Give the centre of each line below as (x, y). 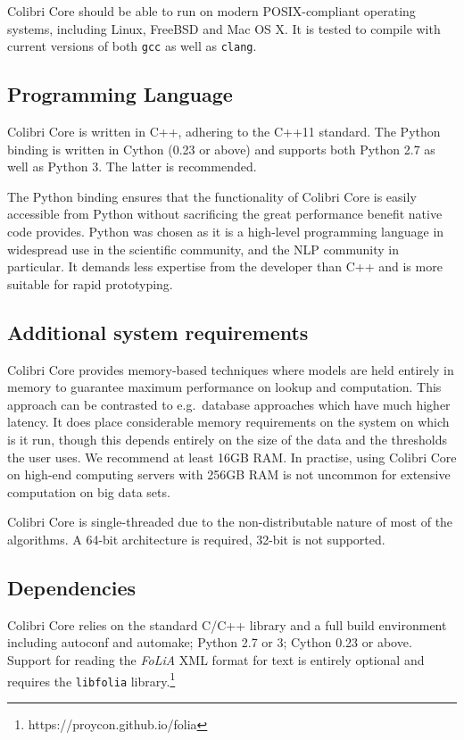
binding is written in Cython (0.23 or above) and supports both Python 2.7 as (221, 149)
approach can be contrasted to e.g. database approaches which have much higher (229, 404)
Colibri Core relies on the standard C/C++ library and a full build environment (227, 624)
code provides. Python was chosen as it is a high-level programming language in (226, 232)
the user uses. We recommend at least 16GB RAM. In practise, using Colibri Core (232, 457)
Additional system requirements (158, 332)
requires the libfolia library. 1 (91, 679)
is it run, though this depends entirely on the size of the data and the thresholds (227, 439)
